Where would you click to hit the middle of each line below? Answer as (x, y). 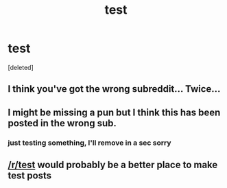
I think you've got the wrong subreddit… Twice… (114, 89)
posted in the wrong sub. (62, 123)
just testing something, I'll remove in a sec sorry (89, 143)
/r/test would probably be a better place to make (113, 165)
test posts (30, 176)
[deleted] (21, 67)
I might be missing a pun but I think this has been (114, 112)
